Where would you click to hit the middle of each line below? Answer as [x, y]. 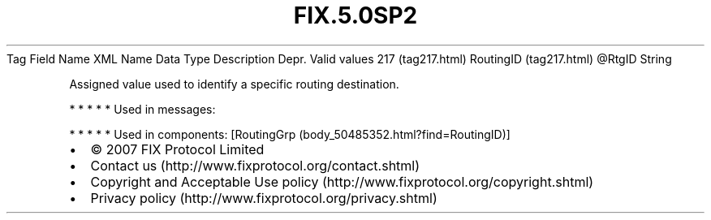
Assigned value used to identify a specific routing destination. [234, 84]
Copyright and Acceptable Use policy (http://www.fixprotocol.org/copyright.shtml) [342, 181]
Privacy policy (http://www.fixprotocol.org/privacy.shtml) [264, 198]
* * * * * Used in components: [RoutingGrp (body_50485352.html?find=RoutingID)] [290, 134]
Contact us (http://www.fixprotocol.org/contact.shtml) [255, 165]
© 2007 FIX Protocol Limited [177, 149]
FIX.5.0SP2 [355, 15]
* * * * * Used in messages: [142, 109]
